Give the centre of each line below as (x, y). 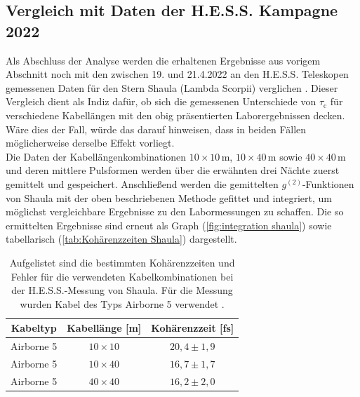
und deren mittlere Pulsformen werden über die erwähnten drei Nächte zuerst (173, 170)
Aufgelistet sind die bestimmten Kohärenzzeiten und (122, 262)
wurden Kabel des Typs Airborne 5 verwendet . (122, 303)
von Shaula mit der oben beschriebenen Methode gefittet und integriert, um (169, 197)
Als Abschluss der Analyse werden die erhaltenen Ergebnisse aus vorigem (163, 60)
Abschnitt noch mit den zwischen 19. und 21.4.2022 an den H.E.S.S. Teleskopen (177, 74)
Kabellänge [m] (104, 328)
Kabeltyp (34, 328)
